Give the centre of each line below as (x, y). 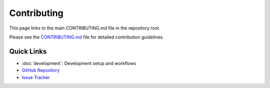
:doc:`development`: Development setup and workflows (79, 63)
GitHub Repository (41, 70)
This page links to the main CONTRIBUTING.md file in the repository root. (85, 28)
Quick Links (28, 51)
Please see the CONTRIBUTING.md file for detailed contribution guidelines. (87, 37)
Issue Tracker (36, 77)
